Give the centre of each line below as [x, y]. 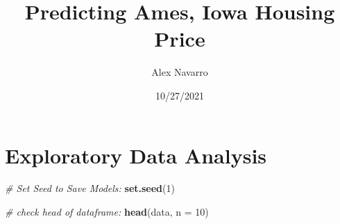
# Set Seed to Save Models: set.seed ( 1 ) [90, 188]
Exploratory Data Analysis [136, 155]
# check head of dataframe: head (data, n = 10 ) [107, 212]
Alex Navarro [180, 72]
